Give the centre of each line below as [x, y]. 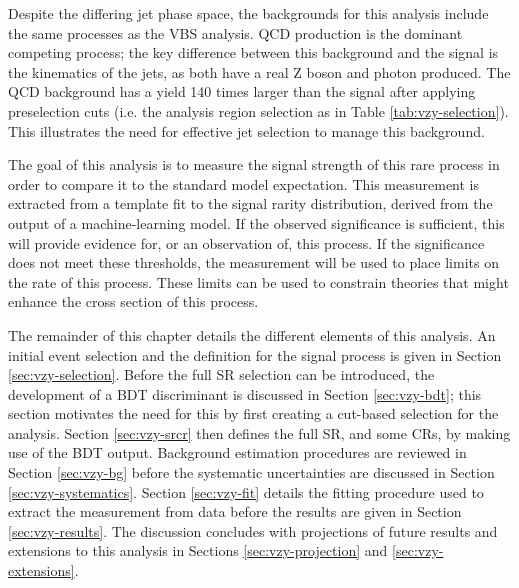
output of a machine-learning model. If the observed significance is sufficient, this [256, 222]
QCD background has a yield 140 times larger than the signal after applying [242, 91]
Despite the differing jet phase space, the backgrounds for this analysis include [248, 13]
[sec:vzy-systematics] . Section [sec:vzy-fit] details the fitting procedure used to [246, 491]
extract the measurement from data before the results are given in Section [235, 511]
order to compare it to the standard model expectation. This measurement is [244, 183]
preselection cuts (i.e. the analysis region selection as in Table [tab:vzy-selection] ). [258, 110]
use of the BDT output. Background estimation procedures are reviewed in [237, 452]
